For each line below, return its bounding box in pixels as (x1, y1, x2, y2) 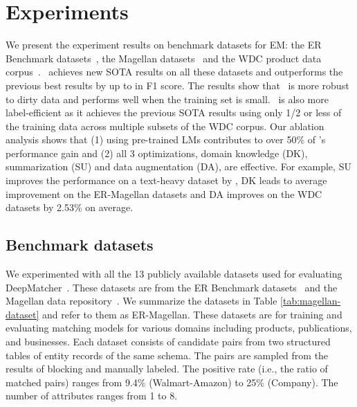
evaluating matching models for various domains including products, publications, (6, 320, 352, 335)
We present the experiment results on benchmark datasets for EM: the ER (6, 37, 322, 52)
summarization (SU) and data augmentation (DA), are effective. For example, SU (6, 159, 351, 174)
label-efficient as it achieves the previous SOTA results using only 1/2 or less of (6, 105, 342, 120)
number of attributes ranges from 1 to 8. (6, 388, 178, 403)
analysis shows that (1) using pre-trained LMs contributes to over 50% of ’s (6, 132, 326, 147)
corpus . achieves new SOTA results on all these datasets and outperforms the (6, 64, 343, 79)
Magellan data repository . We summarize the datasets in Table (6, 293, 277, 308)
